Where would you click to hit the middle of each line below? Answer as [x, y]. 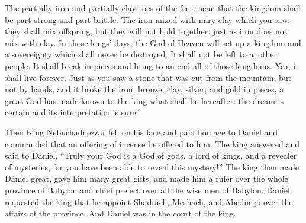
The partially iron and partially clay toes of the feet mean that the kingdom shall [153, 8]
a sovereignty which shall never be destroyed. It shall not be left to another [141, 54]
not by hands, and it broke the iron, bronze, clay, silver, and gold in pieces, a [144, 89]
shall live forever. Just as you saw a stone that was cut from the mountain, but [148, 77]
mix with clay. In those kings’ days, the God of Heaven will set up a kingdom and [153, 42]
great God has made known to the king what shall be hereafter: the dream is [144, 100]
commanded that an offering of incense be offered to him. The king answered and [152, 143]
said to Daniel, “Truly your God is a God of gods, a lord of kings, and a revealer [151, 155]
